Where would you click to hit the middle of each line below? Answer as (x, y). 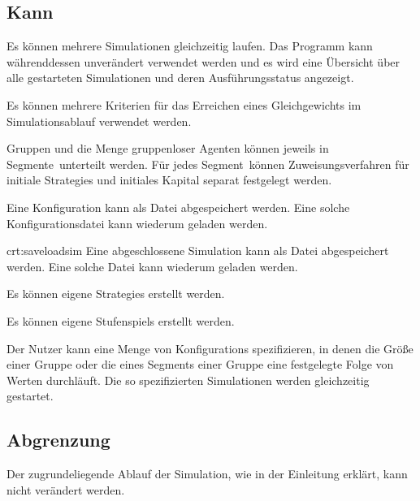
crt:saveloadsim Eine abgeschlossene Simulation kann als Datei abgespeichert (198, 250)
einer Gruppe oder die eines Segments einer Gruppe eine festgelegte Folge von (200, 364)
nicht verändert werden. (66, 489)
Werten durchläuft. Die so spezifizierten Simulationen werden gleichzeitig (188, 380)
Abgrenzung (58, 440)
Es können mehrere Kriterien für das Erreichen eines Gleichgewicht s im (184, 104)
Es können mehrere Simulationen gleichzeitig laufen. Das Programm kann (190, 46)
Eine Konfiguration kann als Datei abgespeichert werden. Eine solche (178, 207)
